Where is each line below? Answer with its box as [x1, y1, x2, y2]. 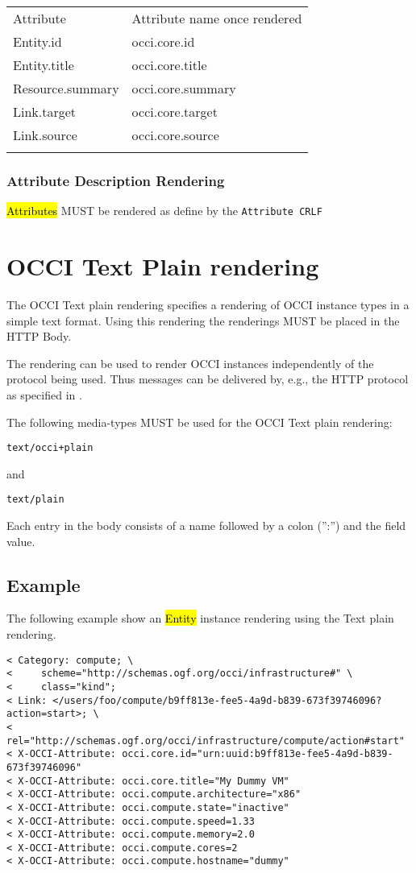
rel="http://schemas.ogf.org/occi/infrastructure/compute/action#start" [6, 734, 405, 747]
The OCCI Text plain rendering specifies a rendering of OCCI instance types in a [6, 296, 410, 312]
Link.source [13, 126, 77, 144]
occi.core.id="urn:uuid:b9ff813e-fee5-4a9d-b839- [122, 748, 393, 760]
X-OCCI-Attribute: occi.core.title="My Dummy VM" [18, 775, 289, 787]
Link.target [13, 102, 77, 121]
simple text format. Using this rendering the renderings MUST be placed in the [6, 312, 400, 329]
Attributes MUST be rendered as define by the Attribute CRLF [6, 202, 322, 219]
